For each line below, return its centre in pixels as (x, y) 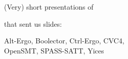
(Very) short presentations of (49, 7)
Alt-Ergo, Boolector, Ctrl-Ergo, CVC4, (64, 41)
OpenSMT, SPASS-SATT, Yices (54, 50)
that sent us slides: (33, 23)
